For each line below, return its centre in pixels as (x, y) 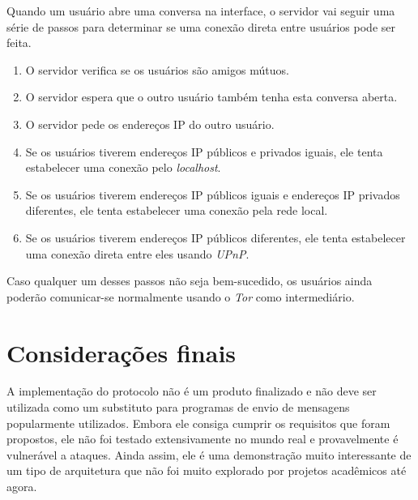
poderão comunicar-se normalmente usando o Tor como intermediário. (181, 296)
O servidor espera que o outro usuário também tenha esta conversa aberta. (211, 97)
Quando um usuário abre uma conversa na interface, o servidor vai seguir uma (201, 11)
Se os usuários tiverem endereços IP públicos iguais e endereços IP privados (213, 194)
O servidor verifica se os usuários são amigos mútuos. (157, 69)
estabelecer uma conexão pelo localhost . (123, 167)
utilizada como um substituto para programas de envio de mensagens (178, 407)
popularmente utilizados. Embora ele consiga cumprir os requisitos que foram (198, 423)
